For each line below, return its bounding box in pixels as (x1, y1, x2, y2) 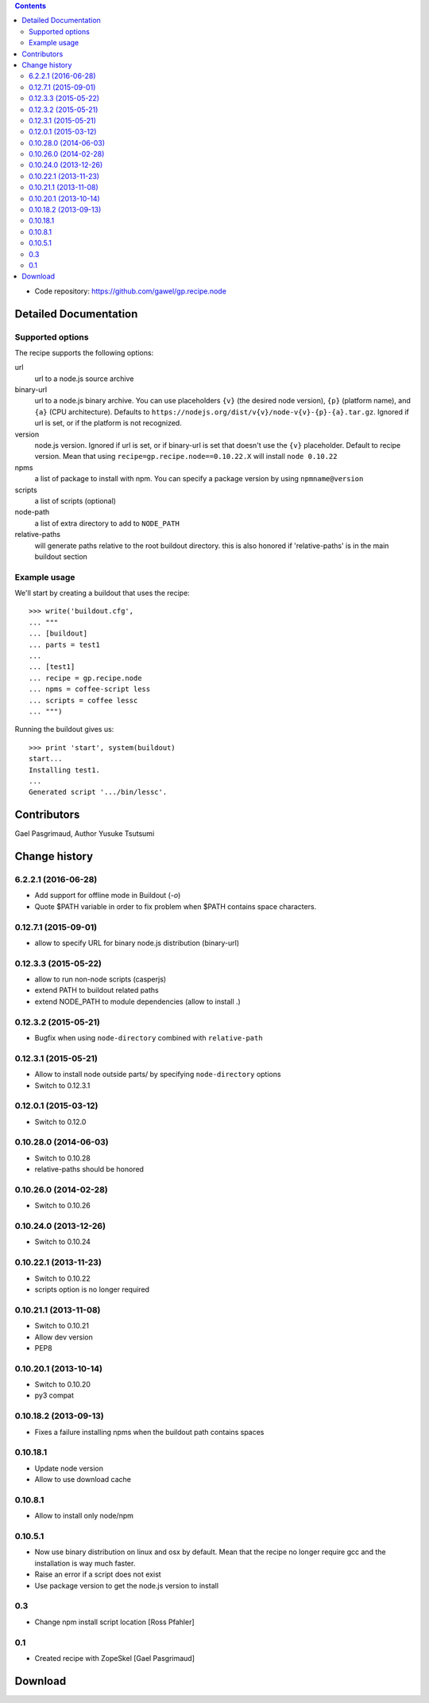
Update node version (34, 1464, 103, 1473)
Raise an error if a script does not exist (34, 1569, 162, 1579)
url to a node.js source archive (34, 374, 134, 383)
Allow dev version (34, 1332, 93, 1342)
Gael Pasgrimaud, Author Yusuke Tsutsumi (14, 829, 155, 838)
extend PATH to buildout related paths (34, 986, 159, 995)
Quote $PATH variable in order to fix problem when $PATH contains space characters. (34, 901, 317, 911)
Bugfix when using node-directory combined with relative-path (34, 1033, 263, 1042)
